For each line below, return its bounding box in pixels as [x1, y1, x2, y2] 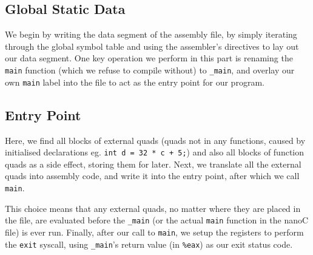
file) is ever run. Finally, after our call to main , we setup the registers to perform [5, 225, 304, 238]
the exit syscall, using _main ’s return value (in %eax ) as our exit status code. [5, 237, 293, 250]
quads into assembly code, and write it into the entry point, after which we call [5, 169, 300, 182]
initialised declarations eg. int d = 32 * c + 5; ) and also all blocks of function [5, 146, 305, 158]
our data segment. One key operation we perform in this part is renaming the [5, 52, 293, 64]
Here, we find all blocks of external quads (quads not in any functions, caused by [5, 134, 306, 146]
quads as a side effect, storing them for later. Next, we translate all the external [5, 157, 301, 170]
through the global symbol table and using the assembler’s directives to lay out [5, 39, 299, 52]
